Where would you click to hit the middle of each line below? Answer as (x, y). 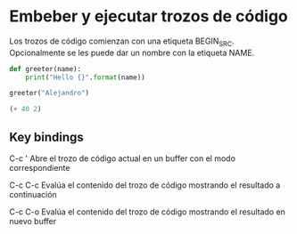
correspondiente (40, 168)
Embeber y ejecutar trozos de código (148, 16)
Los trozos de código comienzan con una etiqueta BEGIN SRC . (122, 42)
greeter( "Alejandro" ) (49, 93)
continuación (33, 195)
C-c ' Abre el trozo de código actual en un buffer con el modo (123, 158)
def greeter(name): (45, 69)
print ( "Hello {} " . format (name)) (85, 77)
